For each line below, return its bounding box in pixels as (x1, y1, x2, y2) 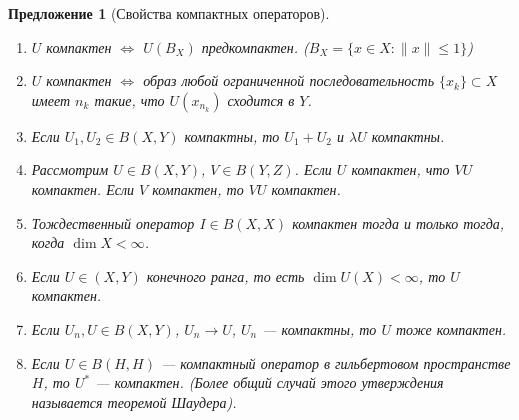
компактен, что (351, 159, 450, 180)
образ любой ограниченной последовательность (143, 70, 435, 91)
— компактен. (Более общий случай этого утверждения (95, 372, 444, 393)
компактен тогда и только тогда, (292, 212, 505, 233)
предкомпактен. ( (201, 36, 309, 57)
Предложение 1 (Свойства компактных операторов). (8, 3, 330, 23)
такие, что (94, 89, 165, 110)
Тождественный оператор (31, 212, 195, 233)
